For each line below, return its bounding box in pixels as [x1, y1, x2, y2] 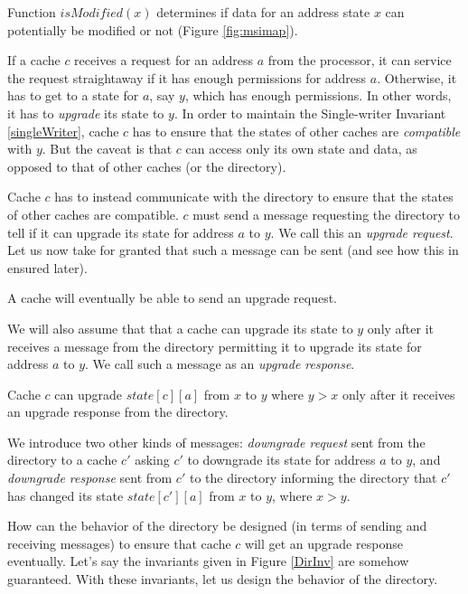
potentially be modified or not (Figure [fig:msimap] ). [7, 20, 298, 39]
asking [135, 450, 170, 469]
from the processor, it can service [267, 51, 452, 70]
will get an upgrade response [245, 533, 403, 552]
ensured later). [7, 258, 88, 277]
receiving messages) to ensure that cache [7, 533, 231, 552]
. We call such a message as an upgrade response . [85, 354, 355, 373]
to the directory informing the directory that [189, 468, 437, 487]
